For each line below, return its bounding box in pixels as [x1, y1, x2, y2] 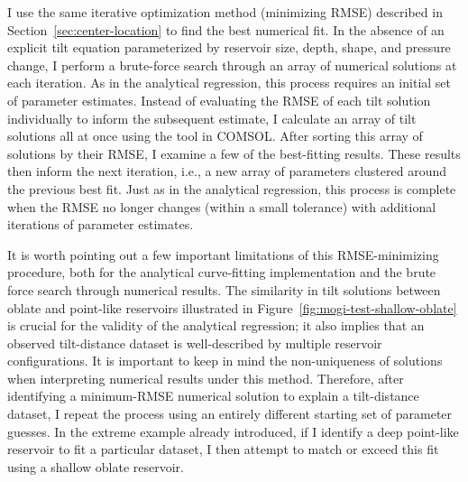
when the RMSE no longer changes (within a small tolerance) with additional [7, 197, 436, 216]
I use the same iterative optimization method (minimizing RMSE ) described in [7, 3, 443, 21]
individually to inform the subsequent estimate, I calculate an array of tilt [7, 108, 417, 127]
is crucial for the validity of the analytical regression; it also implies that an [7, 316, 425, 335]
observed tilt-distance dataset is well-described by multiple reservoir [7, 333, 382, 352]
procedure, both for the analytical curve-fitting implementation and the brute [7, 263, 436, 282]
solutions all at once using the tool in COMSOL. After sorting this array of [7, 126, 423, 145]
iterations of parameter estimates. [7, 215, 194, 234]
